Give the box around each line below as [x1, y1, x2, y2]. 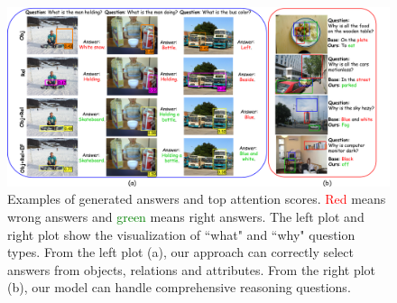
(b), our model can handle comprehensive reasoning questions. [7, 278, 351, 297]
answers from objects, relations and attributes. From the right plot [7, 260, 376, 279]
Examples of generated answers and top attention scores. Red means [7, 189, 386, 208]
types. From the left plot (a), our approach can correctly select [7, 243, 354, 262]
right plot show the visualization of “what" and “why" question [7, 225, 355, 243]
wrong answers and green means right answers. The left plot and [7, 207, 365, 225]
